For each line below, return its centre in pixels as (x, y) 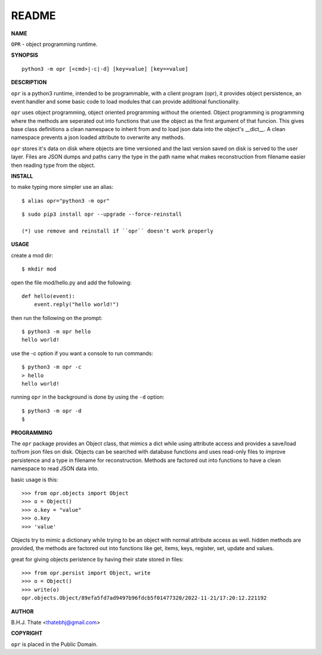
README (33, 15)
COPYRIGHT (27, 633)
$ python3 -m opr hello (56, 332)
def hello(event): (49, 296)
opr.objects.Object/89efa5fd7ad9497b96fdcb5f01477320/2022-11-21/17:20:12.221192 (144, 598)
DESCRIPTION (29, 82)
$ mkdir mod (39, 269)
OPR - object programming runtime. (54, 44)
